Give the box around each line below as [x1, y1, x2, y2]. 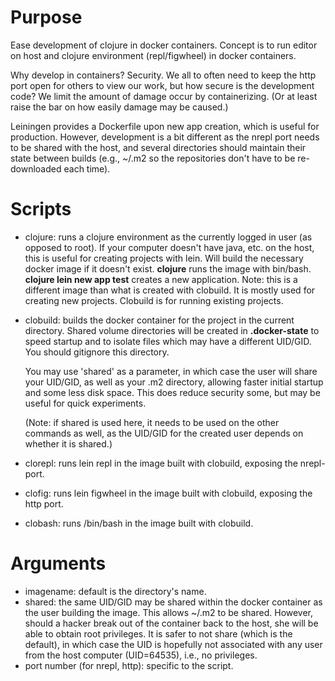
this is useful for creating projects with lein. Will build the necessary [24, 252, 304, 264]
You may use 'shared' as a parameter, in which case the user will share [24, 365, 318, 377]
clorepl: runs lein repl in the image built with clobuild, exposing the [24, 457, 298, 469]
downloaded [10, 162, 62, 175]
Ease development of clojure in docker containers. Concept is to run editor [10, 39, 318, 51]
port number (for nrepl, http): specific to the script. [24, 659, 234, 671]
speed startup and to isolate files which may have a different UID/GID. [24, 335, 312, 347]
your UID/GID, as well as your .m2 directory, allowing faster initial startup [24, 376, 324, 388]
